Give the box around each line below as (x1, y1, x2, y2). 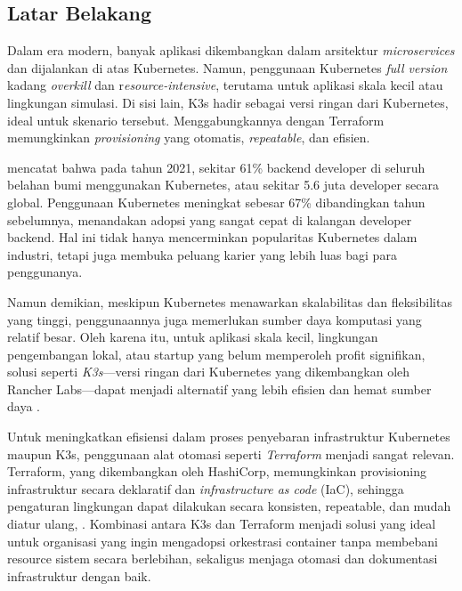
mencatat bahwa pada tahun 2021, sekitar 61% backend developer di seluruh (7, 158, 426, 176)
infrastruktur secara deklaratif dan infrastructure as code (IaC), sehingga (7, 479, 404, 498)
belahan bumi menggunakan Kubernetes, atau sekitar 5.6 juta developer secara (7, 175, 439, 194)
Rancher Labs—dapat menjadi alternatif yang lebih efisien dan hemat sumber (7, 379, 432, 398)
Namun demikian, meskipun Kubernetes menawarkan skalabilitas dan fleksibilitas (7, 292, 452, 311)
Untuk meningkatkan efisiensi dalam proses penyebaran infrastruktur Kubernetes (7, 427, 450, 446)
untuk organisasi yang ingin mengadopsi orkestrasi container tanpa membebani (7, 531, 438, 550)
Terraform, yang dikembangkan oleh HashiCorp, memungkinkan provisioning (7, 462, 426, 481)
